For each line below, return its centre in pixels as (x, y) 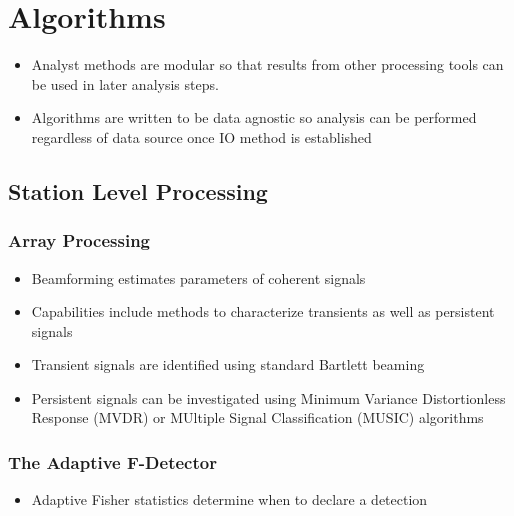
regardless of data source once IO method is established (201, 136)
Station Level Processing (138, 190)
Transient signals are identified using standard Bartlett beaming (228, 364)
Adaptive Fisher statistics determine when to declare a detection (229, 499)
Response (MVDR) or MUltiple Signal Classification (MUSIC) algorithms (257, 417)
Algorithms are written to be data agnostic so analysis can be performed (254, 117)
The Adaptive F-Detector (112, 461)
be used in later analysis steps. (125, 83)
